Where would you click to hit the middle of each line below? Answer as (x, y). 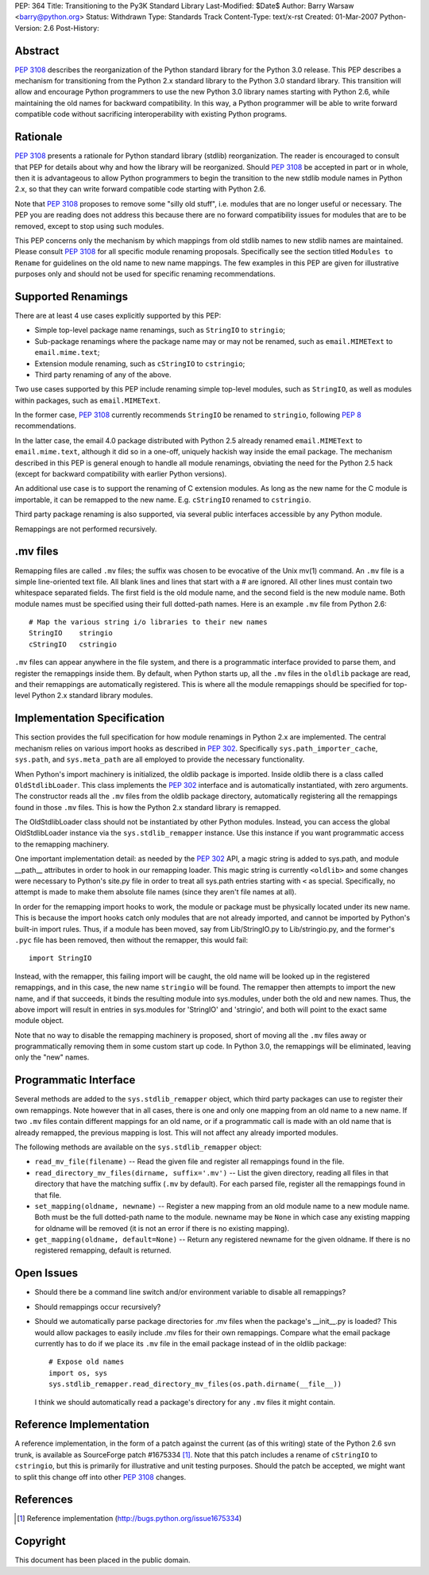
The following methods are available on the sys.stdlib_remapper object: (138, 1147)
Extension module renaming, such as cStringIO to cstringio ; (140, 363)
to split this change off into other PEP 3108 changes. (100, 1477)
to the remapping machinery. (62, 844)
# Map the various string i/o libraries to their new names (148, 622)
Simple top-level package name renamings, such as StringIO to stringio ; (160, 330)
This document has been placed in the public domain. (102, 1560)
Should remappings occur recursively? (98, 1307)
